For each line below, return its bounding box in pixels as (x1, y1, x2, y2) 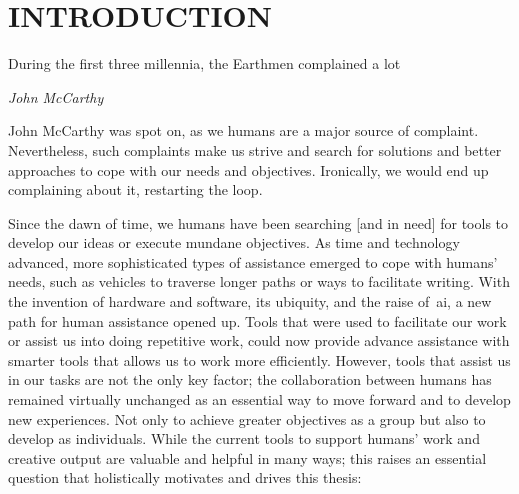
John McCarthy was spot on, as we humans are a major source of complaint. (8, 120, 479, 141)
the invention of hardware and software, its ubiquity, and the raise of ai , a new (8, 291, 492, 312)
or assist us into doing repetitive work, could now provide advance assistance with (8, 330, 510, 351)
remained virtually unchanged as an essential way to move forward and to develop (8, 389, 511, 410)
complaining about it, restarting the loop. (8, 179, 263, 200)
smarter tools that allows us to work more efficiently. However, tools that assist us (8, 349, 511, 370)
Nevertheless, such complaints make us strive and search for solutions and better (8, 139, 502, 160)
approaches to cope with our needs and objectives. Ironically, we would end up (8, 159, 489, 180)
